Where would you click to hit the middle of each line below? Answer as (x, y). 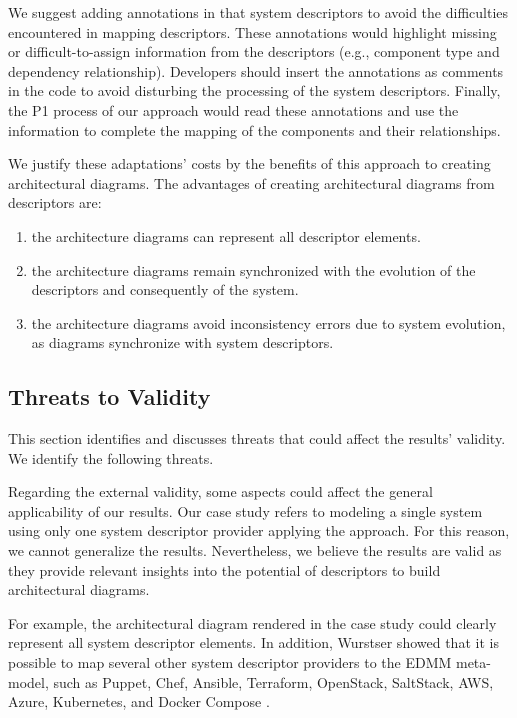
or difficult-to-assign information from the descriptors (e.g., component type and (254, 51)
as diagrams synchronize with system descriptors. (182, 342)
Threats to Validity (109, 396)
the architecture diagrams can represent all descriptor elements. (226, 235)
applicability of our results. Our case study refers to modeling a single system (245, 510)
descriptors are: (55, 202)
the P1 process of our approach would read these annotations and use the (233, 109)
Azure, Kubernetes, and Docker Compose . (139, 701)
